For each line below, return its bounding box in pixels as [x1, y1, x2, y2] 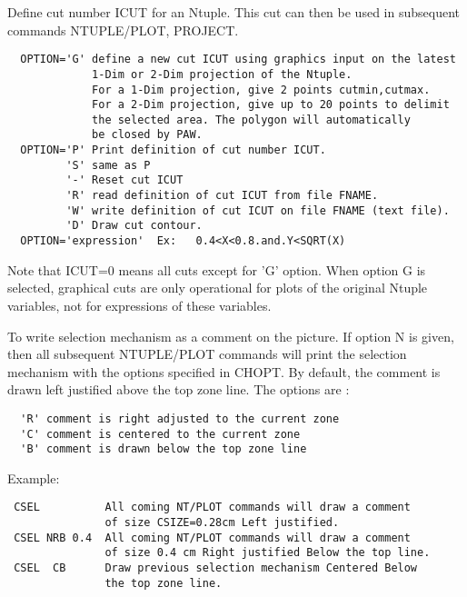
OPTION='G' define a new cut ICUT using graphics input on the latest [20, 53, 456, 66]
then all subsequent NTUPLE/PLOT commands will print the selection [7, 344, 407, 363]
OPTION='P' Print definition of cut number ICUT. [20, 144, 326, 157]
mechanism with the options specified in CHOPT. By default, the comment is [7, 362, 441, 381]
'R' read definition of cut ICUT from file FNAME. [65, 189, 379, 203]
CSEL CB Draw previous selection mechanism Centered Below [14, 562, 418, 575]
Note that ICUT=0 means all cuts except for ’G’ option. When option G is [7, 260, 426, 279]
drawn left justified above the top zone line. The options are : [7, 380, 350, 399]
